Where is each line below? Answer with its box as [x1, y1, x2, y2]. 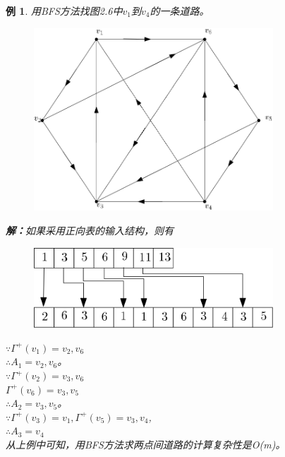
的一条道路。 [150, 4, 210, 18]
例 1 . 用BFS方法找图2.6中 [6, 4, 123, 18]
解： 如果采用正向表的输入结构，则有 [6, 222, 174, 237]
